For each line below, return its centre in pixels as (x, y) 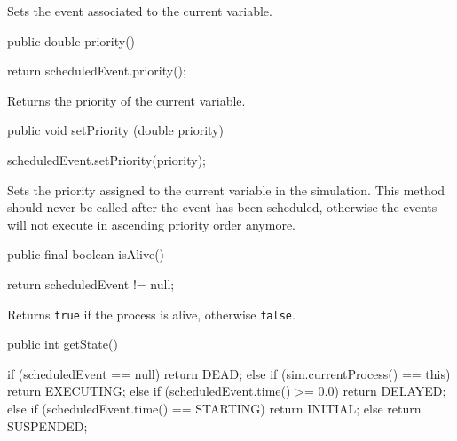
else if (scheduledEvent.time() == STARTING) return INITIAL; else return (214, 408)
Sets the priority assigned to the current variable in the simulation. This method (226, 189)
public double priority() (71, 40)
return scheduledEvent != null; (91, 283)
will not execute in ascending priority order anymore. (152, 224)
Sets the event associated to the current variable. (140, 11)
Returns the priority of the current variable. (126, 100)
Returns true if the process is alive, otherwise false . (151, 314)
